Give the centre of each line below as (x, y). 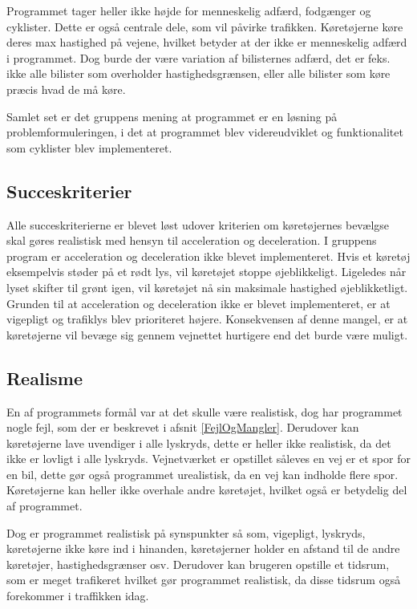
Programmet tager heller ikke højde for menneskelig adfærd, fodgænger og (189, 10)
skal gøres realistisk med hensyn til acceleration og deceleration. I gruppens (192, 240)
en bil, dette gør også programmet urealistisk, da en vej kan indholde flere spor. (202, 474)
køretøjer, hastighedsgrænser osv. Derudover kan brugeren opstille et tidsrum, (198, 564)
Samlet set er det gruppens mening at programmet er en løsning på (172, 116)
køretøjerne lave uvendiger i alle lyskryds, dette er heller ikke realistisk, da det (199, 443)
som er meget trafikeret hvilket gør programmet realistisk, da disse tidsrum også (204, 580)
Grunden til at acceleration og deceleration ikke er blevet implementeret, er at (198, 303)
